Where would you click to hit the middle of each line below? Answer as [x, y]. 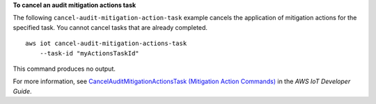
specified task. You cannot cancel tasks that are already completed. [110, 27]
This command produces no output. [64, 69]
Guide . [22, 91]
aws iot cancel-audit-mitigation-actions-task [106, 44]
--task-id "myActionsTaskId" [89, 53]
